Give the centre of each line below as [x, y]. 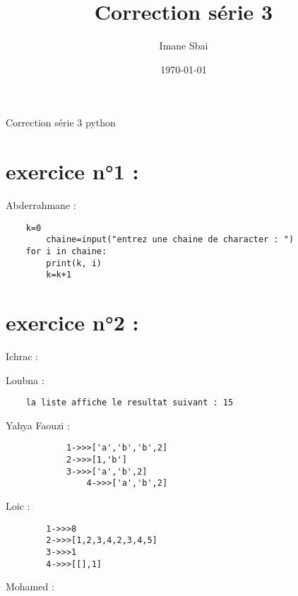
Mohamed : [30, 586]
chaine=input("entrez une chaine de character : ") [170, 240]
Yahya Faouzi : [38, 425]
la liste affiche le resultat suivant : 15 [130, 403]
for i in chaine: [66, 251]
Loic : [18, 506]
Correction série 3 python [61, 123]
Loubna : [25, 380]
